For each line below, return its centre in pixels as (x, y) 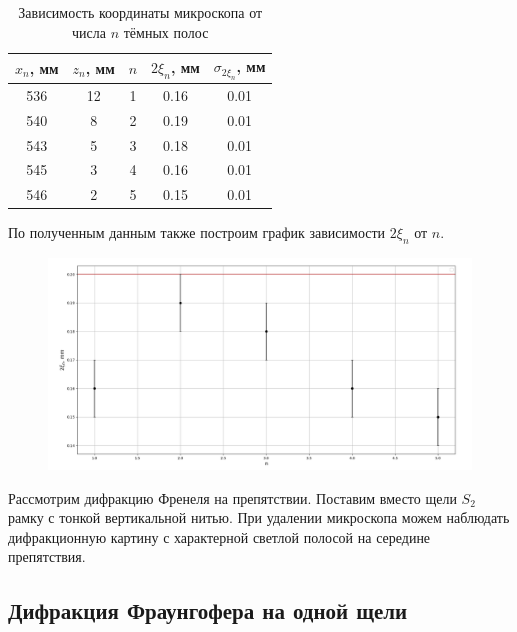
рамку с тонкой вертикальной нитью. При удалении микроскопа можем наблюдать (259, 517)
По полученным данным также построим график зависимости (197, 232)
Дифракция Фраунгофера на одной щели (208, 610)
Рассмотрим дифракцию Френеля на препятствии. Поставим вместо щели (232, 497)
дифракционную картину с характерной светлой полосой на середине (219, 536)
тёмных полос (166, 31)
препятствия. (47, 556)
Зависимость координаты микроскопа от (140, 12)
